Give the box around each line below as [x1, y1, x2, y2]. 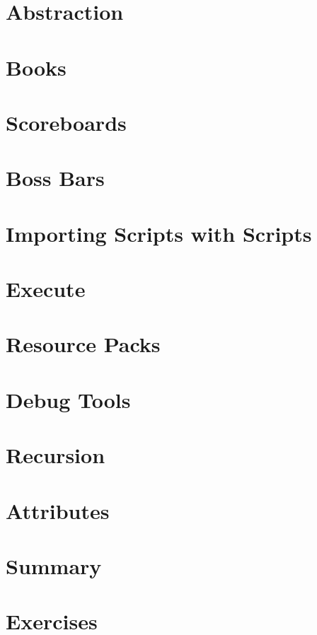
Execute [6, 274, 86, 303]
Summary [6, 551, 102, 580]
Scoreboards [6, 107, 127, 136]
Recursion [6, 441, 105, 470]
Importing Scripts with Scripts [6, 219, 312, 247]
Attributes [6, 496, 110, 525]
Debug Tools [6, 385, 131, 414]
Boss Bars [6, 163, 105, 192]
